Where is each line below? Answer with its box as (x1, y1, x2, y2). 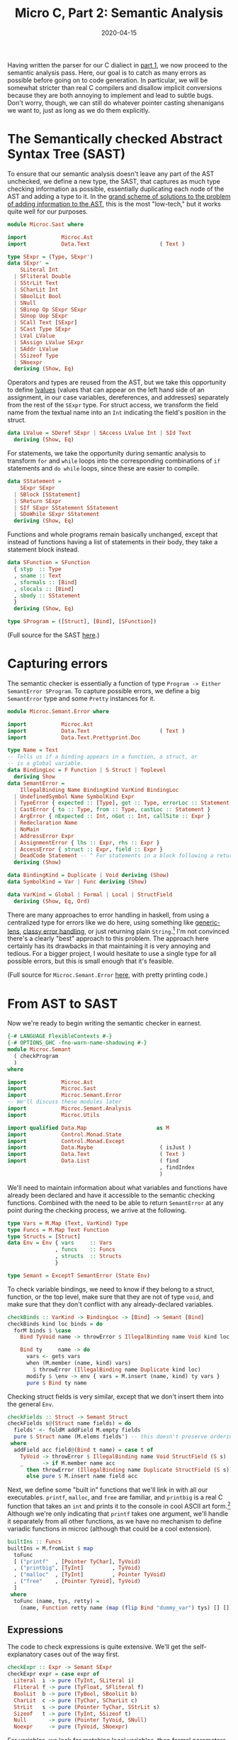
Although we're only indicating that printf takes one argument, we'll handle (7, 1509, 229, 1518)
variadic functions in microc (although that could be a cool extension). (7, 1524, 212, 1533)
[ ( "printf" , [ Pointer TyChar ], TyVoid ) (13, 1558, 141, 1565)
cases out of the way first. (43, 1650, 120, 1658)
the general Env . (7, 1399, 55, 1408)
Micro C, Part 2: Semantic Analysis (14, 5, 224, 21)
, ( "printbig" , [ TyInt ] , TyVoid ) (13, 1565, 141, 1572)
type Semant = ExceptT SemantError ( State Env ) (7, 1272, 151, 1279)
